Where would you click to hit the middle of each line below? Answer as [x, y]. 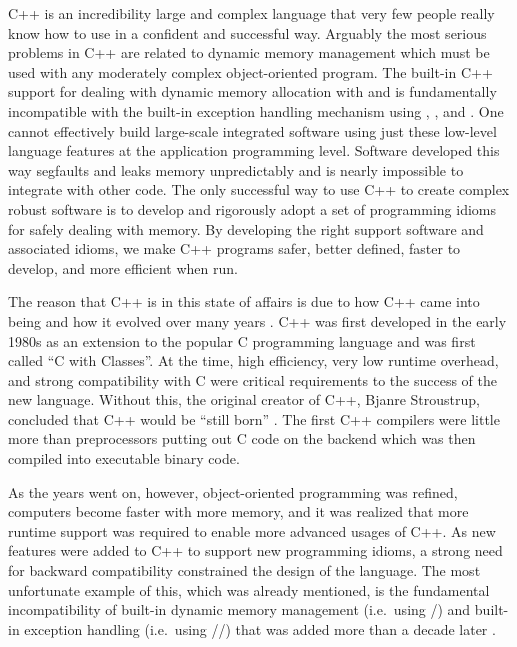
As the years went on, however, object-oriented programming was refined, [233, 491]
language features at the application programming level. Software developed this [254, 150]
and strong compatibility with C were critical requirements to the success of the [252, 379]
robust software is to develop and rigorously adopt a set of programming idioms [252, 208]
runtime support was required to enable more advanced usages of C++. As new [252, 530]
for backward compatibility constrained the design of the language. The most [244, 570]
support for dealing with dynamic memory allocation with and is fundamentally [252, 91]
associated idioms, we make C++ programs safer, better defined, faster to [234, 248]
